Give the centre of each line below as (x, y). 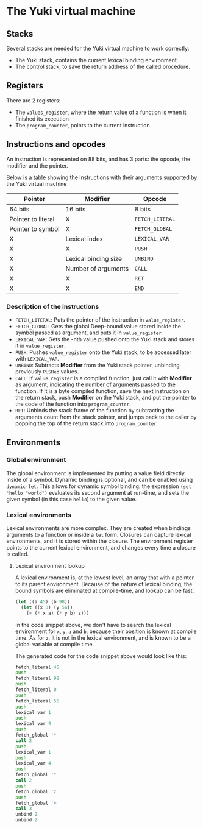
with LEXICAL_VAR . (37, 358)
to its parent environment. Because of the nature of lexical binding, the (104, 584)
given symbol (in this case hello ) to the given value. (72, 499)
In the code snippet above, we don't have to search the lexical (93, 625)
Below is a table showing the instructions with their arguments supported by (102, 177)
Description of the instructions (53, 306)
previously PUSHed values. (47, 371)
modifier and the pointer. (37, 165)
